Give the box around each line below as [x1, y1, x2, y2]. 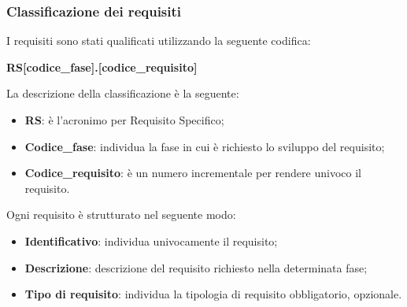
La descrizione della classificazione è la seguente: [6, 85, 239, 102]
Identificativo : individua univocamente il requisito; [24, 232, 278, 249]
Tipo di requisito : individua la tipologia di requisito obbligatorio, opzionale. [24, 286, 402, 302]
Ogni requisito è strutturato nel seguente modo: [6, 206, 236, 223]
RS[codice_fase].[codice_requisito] [6, 58, 198, 75]
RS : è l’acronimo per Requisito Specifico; [24, 112, 224, 128]
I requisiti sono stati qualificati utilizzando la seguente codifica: [6, 32, 311, 49]
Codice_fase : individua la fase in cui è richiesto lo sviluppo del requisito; [24, 138, 385, 154]
